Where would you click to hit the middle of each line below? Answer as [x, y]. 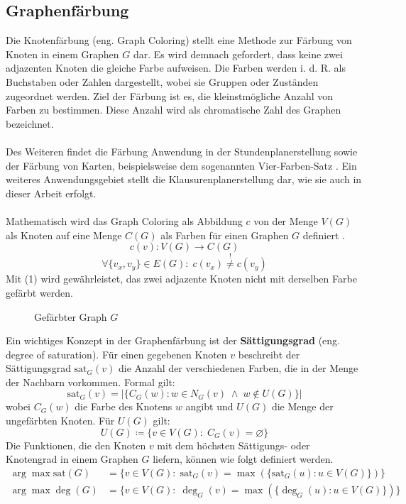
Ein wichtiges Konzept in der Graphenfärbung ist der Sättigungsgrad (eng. [173, 340]
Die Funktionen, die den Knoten [76, 445]
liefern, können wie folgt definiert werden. [243, 459]
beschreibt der [269, 354]
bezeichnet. [30, 123]
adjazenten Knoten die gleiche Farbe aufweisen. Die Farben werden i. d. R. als [176, 68]
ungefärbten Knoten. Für [60, 421]
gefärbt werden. [39, 292]
